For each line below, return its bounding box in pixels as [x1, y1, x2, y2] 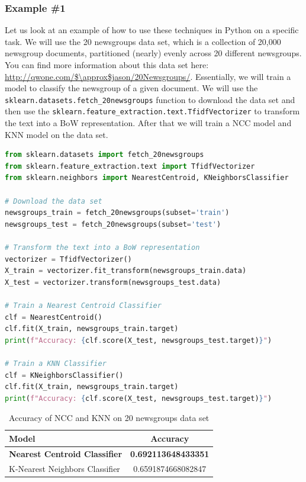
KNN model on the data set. [5, 128, 108, 140]
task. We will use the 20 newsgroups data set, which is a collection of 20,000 [5, 35, 281, 47]
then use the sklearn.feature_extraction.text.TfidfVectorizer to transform [5, 105, 300, 117]
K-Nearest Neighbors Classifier [9, 462, 120, 474]
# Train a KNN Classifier [5, 359, 107, 368]
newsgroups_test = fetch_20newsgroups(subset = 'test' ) [5, 220, 221, 229]
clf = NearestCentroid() [5, 313, 102, 322]
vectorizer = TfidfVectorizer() [5, 255, 132, 264]
